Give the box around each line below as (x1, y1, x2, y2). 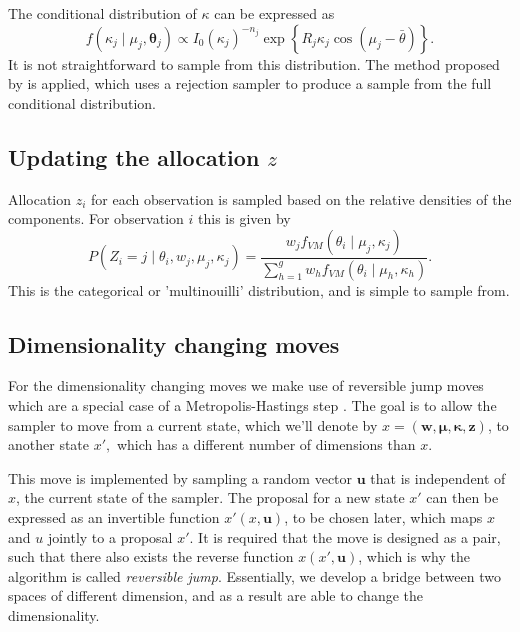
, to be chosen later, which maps (284, 507, 483, 527)
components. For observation (8, 208, 184, 229)
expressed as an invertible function (8, 507, 220, 527)
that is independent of (370, 467, 506, 488)
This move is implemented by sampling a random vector (8, 467, 353, 488)
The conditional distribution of (8, 3, 197, 23)
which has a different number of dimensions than (116, 434, 416, 455)
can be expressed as (214, 3, 335, 23)
